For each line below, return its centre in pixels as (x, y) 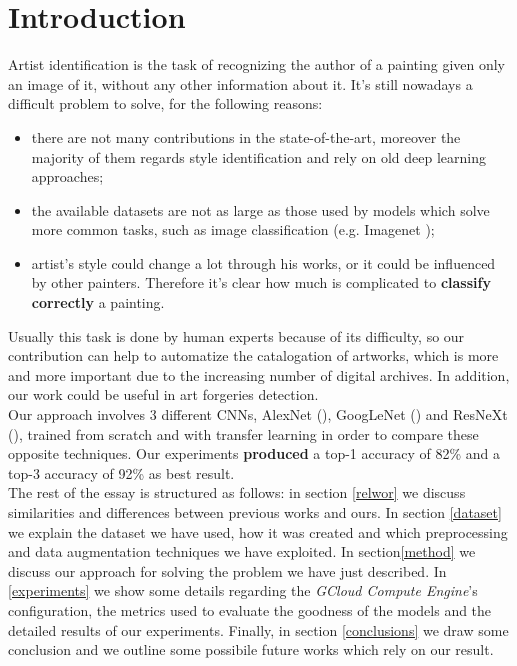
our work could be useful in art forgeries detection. (163, 394)
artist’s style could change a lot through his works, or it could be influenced (263, 262)
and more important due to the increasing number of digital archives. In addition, (259, 374)
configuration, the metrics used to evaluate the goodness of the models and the (250, 609)
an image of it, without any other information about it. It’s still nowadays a (240, 83)
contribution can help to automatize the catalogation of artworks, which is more (253, 355)
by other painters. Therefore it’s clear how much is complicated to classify (261, 282)
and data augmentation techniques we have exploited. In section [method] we (242, 551)
